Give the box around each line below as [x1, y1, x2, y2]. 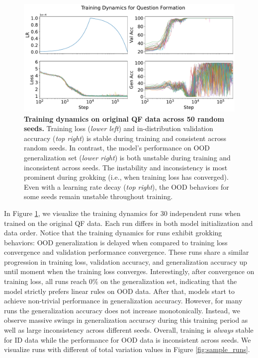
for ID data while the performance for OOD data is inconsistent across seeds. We [4, 334, 251, 345]
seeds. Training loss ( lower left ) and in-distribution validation [24, 123, 213, 134]
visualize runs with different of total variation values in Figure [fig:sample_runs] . [4, 344, 250, 355]
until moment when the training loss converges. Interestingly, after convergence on [4, 266, 255, 277]
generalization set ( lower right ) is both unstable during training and [24, 152, 231, 162]
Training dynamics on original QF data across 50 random [24, 113, 224, 124]
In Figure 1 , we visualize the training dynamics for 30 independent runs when [4, 208, 241, 218]
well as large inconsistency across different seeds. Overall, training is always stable [4, 325, 254, 335]
